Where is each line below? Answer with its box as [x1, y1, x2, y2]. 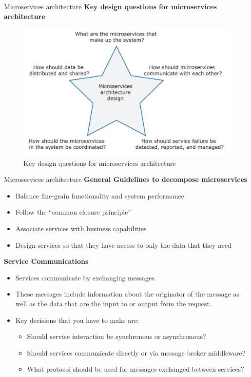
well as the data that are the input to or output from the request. [15, 298, 212, 309]
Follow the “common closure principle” [15, 207, 131, 217]
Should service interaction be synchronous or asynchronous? [27, 331, 206, 341]
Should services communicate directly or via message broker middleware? [27, 347, 246, 357]
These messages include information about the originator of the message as [15, 289, 239, 299]
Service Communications [4, 256, 89, 266]
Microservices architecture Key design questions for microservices [4, 1, 217, 11]
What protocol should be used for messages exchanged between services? [27, 364, 244, 374]
